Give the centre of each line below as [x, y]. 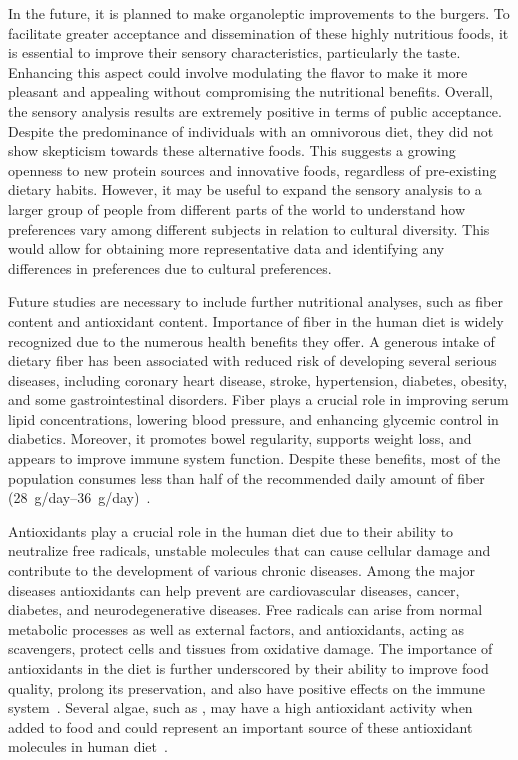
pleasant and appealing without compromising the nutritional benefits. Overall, [250, 91]
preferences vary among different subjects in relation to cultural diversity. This [249, 228]
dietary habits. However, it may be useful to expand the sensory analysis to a [245, 189]
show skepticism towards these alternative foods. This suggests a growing [232, 150]
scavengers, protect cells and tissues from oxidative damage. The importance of [250, 648]
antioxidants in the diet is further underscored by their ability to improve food [248, 668]
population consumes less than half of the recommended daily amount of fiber [246, 477]
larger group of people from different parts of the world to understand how [237, 208]
